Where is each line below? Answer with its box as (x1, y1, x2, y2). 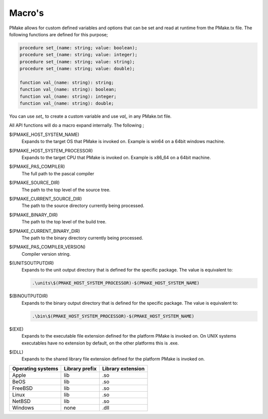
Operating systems (12, 365, 59, 372)
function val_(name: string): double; (19, 101, 114, 106)
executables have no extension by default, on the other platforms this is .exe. (21, 340, 179, 346)
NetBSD (12, 398, 31, 405)
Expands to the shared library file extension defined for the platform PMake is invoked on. (21, 356, 205, 362)
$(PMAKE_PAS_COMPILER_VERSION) (9, 244, 86, 250)
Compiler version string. (21, 251, 71, 257)
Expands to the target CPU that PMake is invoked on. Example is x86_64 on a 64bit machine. (21, 154, 211, 160)
